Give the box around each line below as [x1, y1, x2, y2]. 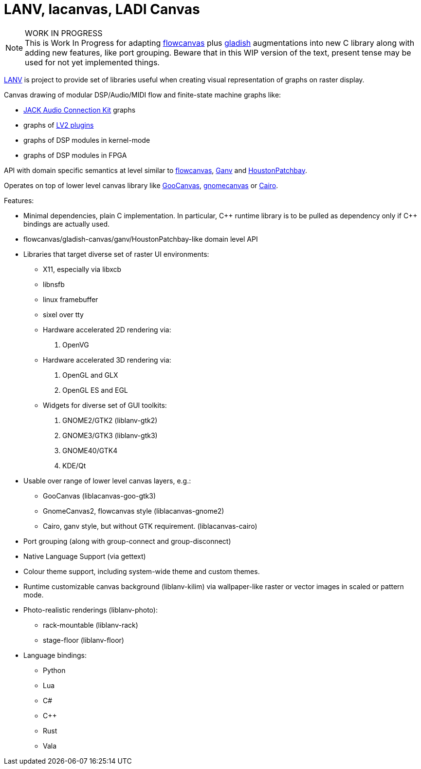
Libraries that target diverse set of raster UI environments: [23, 250, 209, 258]
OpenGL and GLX [62, 370, 118, 379]
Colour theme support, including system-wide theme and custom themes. [23, 567, 260, 576]
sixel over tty [43, 310, 84, 319]
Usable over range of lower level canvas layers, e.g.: [23, 476, 191, 485]
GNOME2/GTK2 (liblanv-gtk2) [62, 416, 158, 424]
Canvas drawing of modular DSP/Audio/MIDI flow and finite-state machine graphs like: [4, 90, 281, 99]
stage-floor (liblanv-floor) [43, 635, 124, 644]
